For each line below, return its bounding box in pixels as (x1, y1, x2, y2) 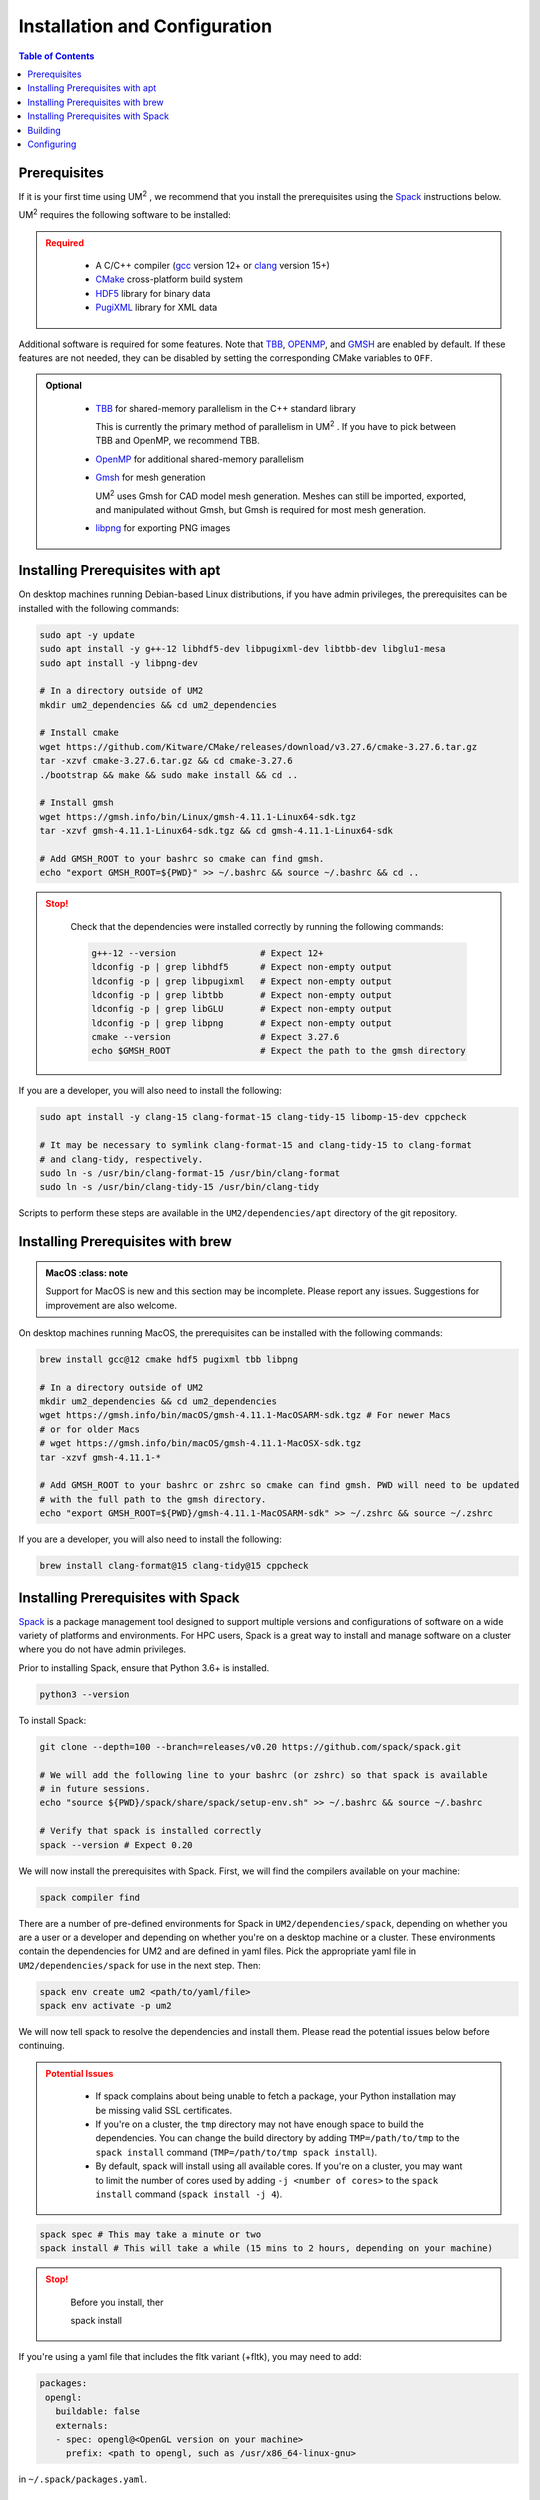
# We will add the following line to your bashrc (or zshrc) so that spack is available (39, 1769, 489, 1780)
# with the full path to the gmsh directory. (39, 1493, 267, 1505)
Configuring (27, 138, 77, 150)
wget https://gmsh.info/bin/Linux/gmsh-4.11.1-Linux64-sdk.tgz (39, 811, 357, 822)
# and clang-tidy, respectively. (39, 1153, 204, 1165)
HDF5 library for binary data (95, 287, 211, 299)
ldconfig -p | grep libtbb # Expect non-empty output (91, 989, 393, 1000)
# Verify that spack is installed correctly (39, 1825, 262, 1837)
